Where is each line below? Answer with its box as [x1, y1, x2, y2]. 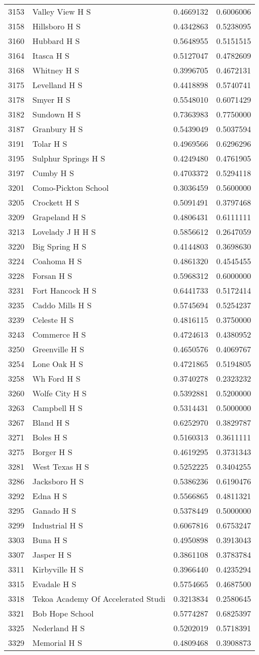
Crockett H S [32, 196, 80, 208]
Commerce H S [32, 329, 86, 340]
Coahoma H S [32, 255, 82, 267]
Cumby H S [32, 167, 74, 179]
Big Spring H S [32, 240, 87, 252]
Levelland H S [32, 79, 83, 91]
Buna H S [32, 534, 67, 546]
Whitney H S [32, 64, 80, 76]
